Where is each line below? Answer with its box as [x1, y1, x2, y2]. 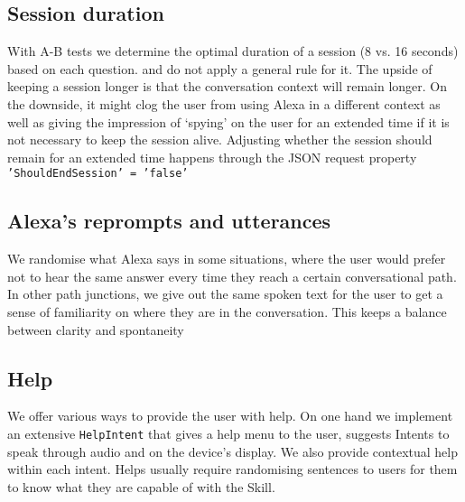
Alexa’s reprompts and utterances [7, 207, 331, 235]
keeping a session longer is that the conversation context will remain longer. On [7, 77, 448, 96]
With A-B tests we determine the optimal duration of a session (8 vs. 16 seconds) [7, 42, 459, 60]
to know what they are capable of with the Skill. [7, 477, 275, 496]
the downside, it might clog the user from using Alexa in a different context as [7, 94, 441, 113]
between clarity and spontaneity [7, 320, 184, 339]
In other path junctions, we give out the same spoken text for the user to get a [7, 284, 443, 303]
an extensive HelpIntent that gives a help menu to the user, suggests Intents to [7, 423, 450, 442]
